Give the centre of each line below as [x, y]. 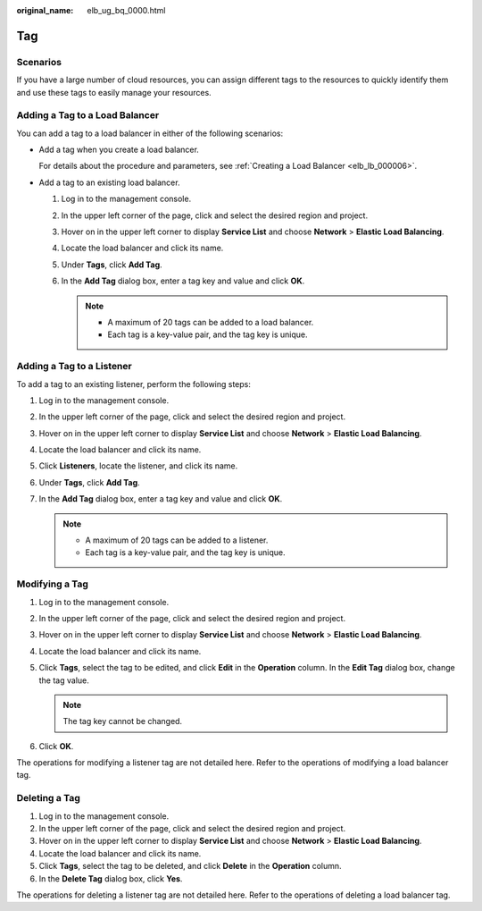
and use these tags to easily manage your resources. [114, 92]
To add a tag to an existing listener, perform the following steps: [134, 384]
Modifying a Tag [53, 584]
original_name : [45, 10]
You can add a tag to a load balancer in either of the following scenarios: [150, 133]
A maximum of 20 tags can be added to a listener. [177, 540]
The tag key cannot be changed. [123, 721]
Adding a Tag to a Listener [75, 367]
